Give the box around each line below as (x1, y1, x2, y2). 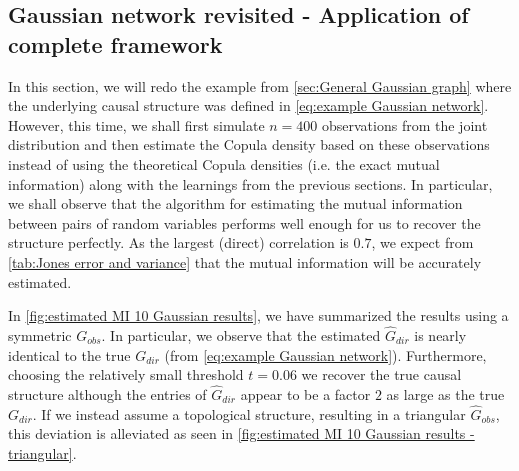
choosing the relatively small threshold (8, 364, 244, 385)
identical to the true (8, 344, 131, 365)
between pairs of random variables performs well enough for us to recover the (8, 212, 481, 233)
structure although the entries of (8, 383, 207, 404)
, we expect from (371, 232, 474, 253)
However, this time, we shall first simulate (8, 114, 265, 135)
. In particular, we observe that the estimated (101, 324, 381, 345)
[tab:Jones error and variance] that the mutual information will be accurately (8, 251, 482, 272)
